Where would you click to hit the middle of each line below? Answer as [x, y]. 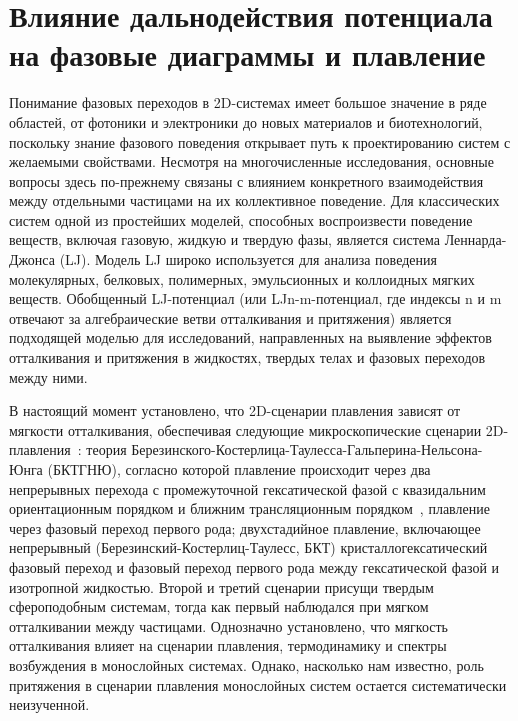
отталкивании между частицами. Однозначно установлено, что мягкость [228, 625]
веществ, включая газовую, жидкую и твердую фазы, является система [225, 239]
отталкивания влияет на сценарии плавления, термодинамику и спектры [228, 645]
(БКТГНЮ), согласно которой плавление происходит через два [239, 469]
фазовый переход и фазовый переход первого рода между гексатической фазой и [254, 566]
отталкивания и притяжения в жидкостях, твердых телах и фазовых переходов [247, 357]
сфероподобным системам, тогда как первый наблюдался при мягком [219, 606]
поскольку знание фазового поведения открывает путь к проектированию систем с [260, 141]
